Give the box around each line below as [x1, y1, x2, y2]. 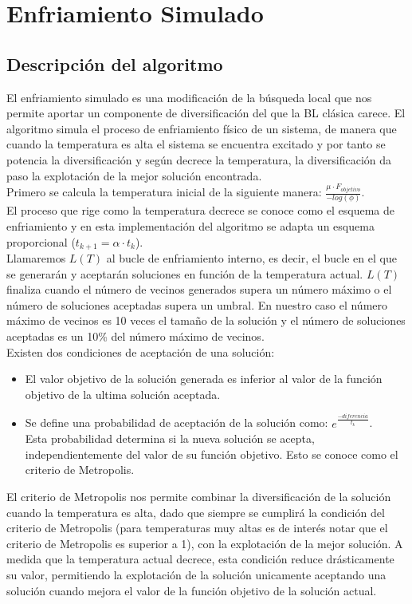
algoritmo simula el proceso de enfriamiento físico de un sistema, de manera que [6, 120, 397, 136]
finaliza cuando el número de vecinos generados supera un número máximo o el [6, 281, 392, 298]
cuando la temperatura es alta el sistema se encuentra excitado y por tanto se [6, 136, 386, 152]
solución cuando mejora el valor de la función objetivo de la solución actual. [6, 582, 377, 598]
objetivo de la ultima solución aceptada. [25, 385, 221, 402]
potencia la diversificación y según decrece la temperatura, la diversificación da [6, 151, 392, 168]
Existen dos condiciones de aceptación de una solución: [6, 343, 275, 360]
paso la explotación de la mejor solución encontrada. [6, 167, 262, 184]
